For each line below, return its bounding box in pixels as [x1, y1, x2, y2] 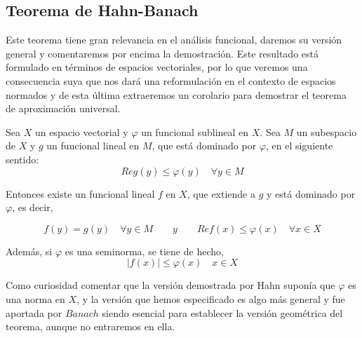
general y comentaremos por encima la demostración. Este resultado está [6, 46, 319, 60]
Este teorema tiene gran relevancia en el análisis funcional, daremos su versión [6, 32, 342, 47]
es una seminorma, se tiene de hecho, [65, 243, 224, 258]
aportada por [6, 305, 62, 320]
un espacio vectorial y [34, 124, 128, 139]
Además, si [6, 243, 53, 258]
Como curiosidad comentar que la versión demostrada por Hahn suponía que [6, 278, 335, 292]
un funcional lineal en [46, 138, 140, 153]
